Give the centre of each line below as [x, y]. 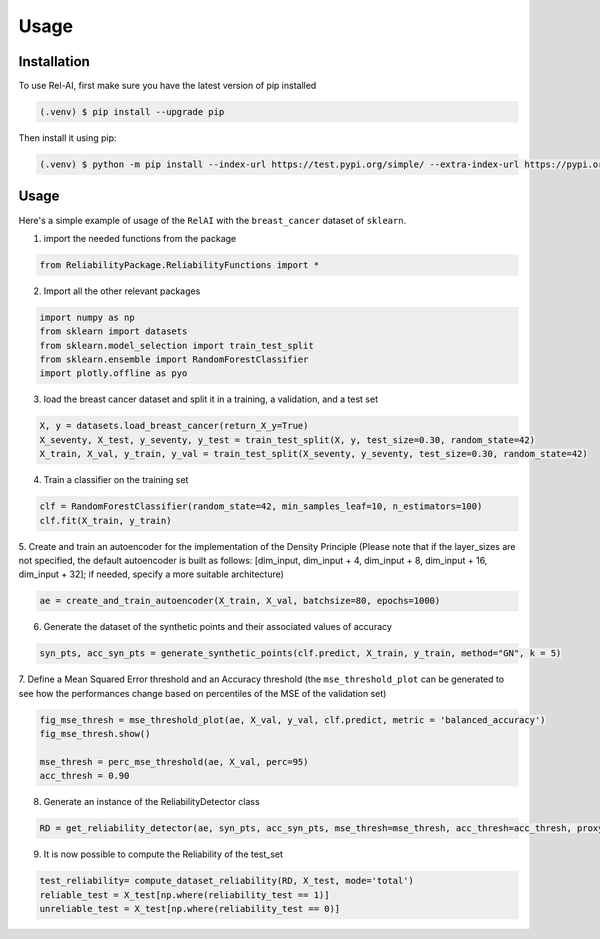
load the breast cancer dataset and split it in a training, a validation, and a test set [211, 399]
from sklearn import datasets [113, 331]
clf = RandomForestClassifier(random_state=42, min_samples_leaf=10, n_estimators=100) [261, 506]
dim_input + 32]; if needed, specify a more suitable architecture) [151, 574]
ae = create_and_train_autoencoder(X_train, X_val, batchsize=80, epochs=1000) [240, 601]
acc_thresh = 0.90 [84, 776]
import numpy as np [87, 317]
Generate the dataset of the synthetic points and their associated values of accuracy [217, 627]
